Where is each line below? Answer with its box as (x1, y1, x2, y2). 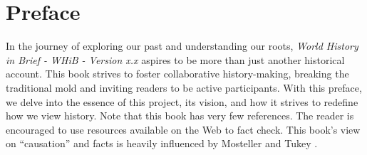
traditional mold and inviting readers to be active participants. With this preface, (6, 80, 362, 95)
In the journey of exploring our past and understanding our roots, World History (6, 38, 358, 53)
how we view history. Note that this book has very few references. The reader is (6, 108, 354, 123)
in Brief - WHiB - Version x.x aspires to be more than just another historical (6, 52, 345, 67)
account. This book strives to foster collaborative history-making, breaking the (6, 66, 349, 81)
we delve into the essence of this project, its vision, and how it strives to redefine (6, 94, 358, 109)
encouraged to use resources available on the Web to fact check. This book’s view (6, 122, 361, 137)
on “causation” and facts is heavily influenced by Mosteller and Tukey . (6, 136, 318, 151)
